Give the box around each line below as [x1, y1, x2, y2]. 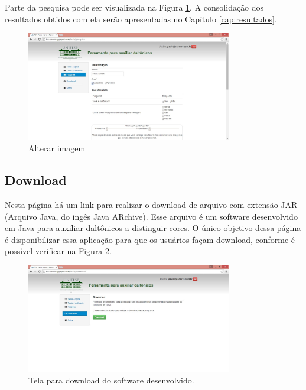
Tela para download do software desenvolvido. [28, 374, 194, 386]
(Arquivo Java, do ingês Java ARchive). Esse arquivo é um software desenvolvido [5, 210, 298, 222]
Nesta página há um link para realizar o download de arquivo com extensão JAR [5, 199, 298, 211]
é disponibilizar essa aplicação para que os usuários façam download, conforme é [5, 233, 295, 245]
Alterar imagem [28, 142, 86, 154]
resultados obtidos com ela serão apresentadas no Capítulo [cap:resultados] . [5, 12, 277, 25]
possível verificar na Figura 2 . [5, 245, 112, 257]
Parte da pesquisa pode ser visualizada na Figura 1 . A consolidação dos [5, 1, 264, 13]
